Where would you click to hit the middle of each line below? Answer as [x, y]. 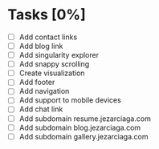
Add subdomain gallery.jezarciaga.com [84, 136]
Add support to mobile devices [70, 100]
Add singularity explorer [59, 55]
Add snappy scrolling [54, 64]
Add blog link [41, 46]
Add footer [37, 83]
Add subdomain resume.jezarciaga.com [85, 119]
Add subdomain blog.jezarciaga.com [80, 127]
